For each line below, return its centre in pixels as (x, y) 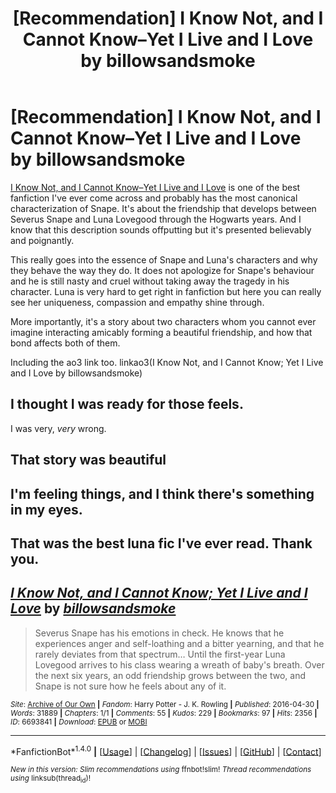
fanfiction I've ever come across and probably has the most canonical (154, 198)
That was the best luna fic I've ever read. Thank (161, 543)
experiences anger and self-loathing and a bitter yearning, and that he (179, 643)
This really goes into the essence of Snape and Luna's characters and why (164, 259)
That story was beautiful (88, 460)
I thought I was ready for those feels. (127, 404)
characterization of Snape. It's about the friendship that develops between (163, 208)
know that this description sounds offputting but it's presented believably (161, 229)
